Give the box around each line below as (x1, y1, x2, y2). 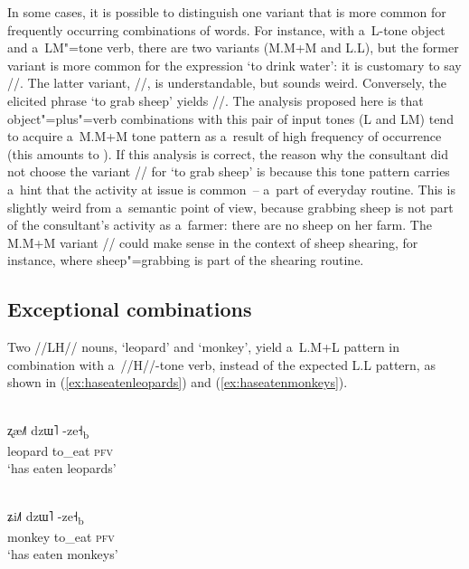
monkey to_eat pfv (7, 526, 115, 545)
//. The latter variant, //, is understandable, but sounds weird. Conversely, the (7, 73, 446, 92)
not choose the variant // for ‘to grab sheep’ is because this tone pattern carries (7, 162, 450, 181)
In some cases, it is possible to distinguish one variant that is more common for (7, 3, 446, 21)
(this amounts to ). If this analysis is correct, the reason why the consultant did (7, 144, 448, 163)
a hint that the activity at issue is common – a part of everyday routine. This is (7, 179, 455, 198)
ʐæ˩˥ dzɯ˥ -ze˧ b (7, 421, 89, 442)
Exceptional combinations (7, 295, 252, 323)
